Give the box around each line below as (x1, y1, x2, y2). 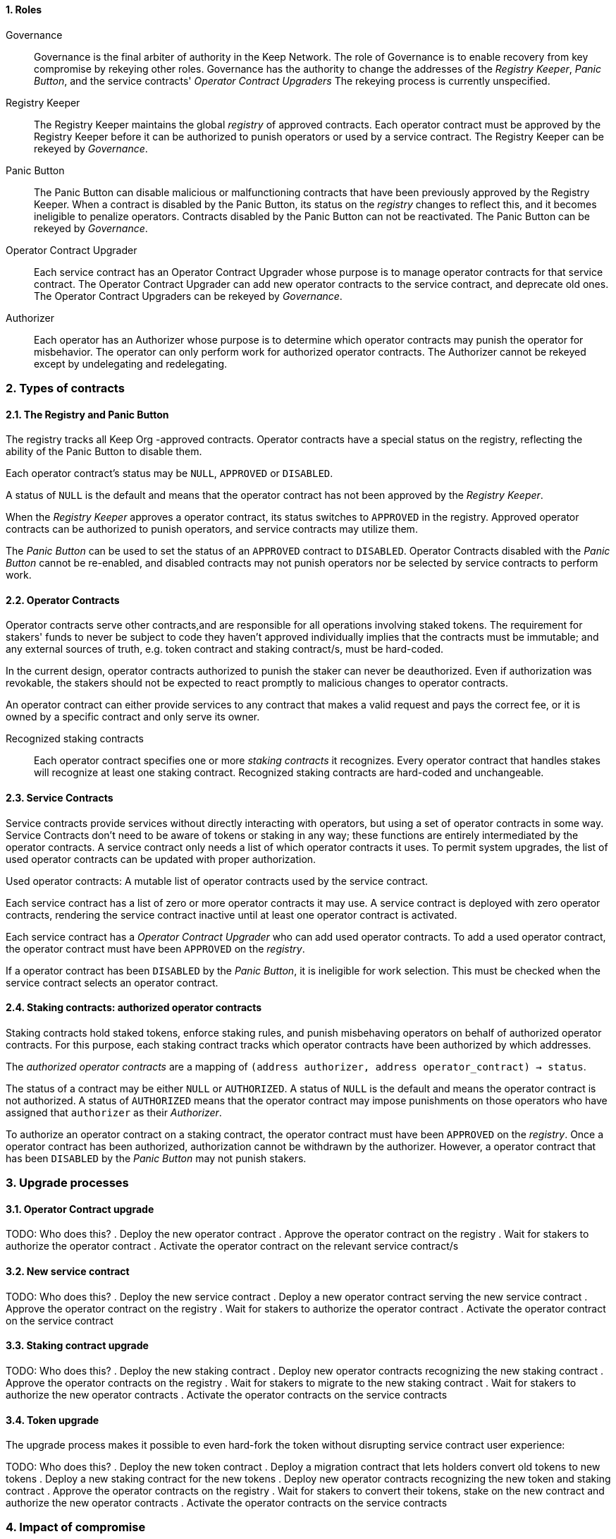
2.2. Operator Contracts (6, 593, 120, 606)
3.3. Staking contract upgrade (6, 1339, 149, 1352)
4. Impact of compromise (6, 1520, 146, 1535)
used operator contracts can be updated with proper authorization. (6, 852, 316, 865)
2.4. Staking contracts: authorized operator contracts (6, 1001, 262, 1014)
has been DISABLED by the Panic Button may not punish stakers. (6, 1152, 307, 1164)
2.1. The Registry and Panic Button (6, 408, 169, 421)
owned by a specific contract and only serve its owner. (6, 711, 260, 723)
